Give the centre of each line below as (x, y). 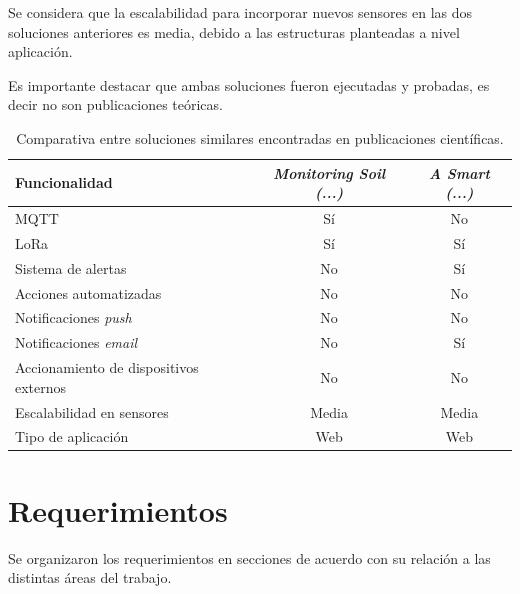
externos (41, 386)
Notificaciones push (73, 317)
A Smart (459, 172)
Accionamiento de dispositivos (107, 367)
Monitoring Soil (329, 172)
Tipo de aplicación (72, 436)
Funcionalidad (64, 182)
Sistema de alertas (71, 267)
